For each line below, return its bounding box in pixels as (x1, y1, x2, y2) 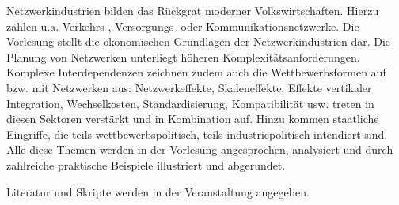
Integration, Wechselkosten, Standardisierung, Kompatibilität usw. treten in (6, 95, 374, 111)
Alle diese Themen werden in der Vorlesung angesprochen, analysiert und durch (6, 141, 393, 158)
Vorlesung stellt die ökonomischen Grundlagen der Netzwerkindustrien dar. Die (6, 33, 391, 50)
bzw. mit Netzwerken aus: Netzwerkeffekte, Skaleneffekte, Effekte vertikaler (6, 79, 372, 95)
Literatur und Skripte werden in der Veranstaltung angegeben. (6, 183, 310, 199)
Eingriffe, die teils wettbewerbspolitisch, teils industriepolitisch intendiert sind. (6, 125, 388, 142)
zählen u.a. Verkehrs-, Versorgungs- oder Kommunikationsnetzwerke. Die (6, 17, 359, 34)
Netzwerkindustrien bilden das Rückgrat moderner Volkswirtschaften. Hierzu (6, 2, 379, 18)
